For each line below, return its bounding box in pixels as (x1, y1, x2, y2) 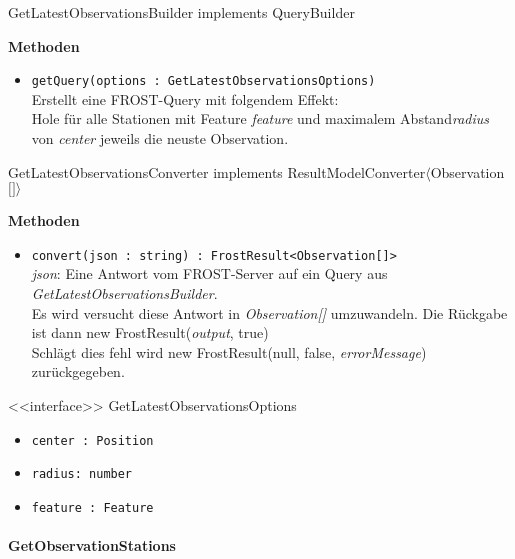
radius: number (31, 467, 133, 482)
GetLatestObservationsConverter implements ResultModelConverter (8, 161, 426, 182)
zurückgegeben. (31, 361, 125, 382)
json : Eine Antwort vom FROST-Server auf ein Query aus (31, 263, 388, 284)
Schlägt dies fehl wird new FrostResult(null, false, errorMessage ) (31, 341, 427, 362)
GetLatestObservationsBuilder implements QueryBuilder (8, 2, 355, 22)
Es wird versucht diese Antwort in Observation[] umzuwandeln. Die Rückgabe (31, 302, 508, 323)
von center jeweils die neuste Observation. (31, 128, 289, 149)
